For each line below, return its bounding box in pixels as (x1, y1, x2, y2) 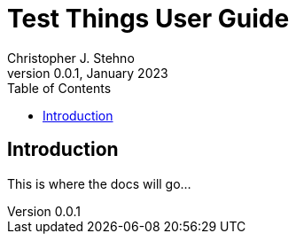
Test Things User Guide (7, 4, 290, 34)
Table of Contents (7, 80, 112, 96)
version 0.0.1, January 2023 (7, 65, 168, 81)
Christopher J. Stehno (7, 50, 135, 66)
